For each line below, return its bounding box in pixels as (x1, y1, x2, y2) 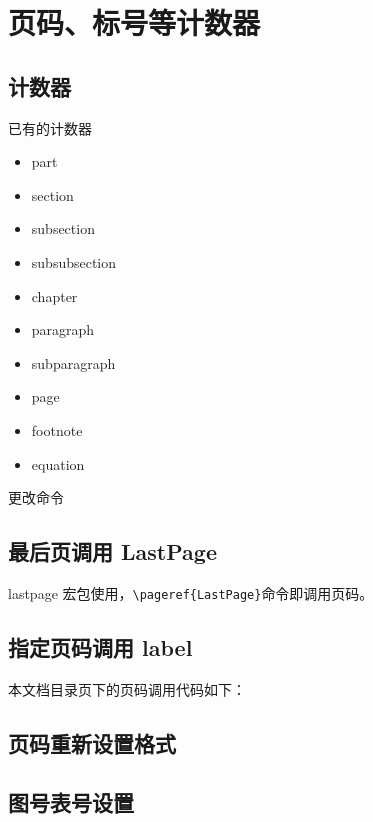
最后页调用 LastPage (8, 536, 217, 567)
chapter (31, 285, 78, 306)
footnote (31, 419, 83, 440)
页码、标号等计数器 (8, 2, 261, 43)
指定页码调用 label (8, 631, 193, 662)
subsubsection (31, 251, 117, 272)
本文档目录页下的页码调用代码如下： (8, 678, 246, 699)
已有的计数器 (8, 117, 92, 138)
